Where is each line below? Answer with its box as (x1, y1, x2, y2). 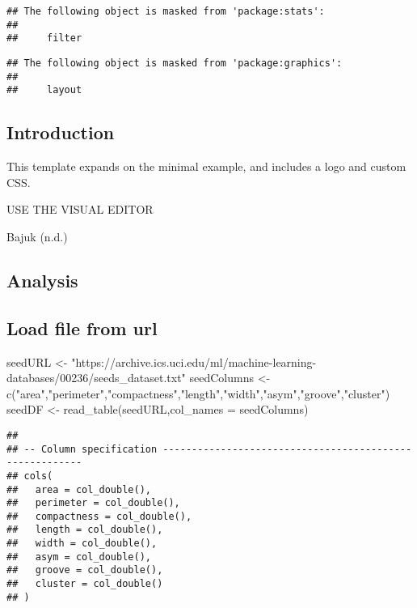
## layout (6, 84, 82, 96)
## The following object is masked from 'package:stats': (6, 6, 325, 17)
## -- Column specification (6, 443, 158, 455)
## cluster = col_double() (6, 578, 163, 590)
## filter (6, 32, 82, 45)
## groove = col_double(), (6, 564, 163, 576)
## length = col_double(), (6, 524, 163, 536)
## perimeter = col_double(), (6, 497, 180, 509)
